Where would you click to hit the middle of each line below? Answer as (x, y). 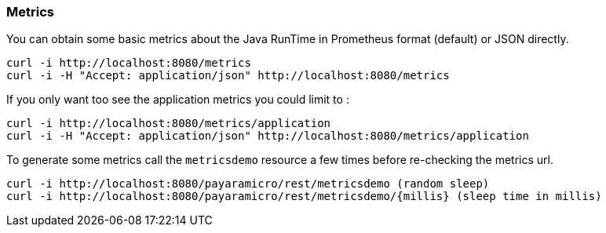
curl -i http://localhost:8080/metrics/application (169, 124)
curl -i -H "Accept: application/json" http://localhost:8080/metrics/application (268, 136)
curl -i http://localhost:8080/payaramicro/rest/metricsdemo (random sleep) (248, 184)
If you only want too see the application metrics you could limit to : (178, 100)
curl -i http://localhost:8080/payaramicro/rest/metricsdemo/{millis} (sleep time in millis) (304, 197)
